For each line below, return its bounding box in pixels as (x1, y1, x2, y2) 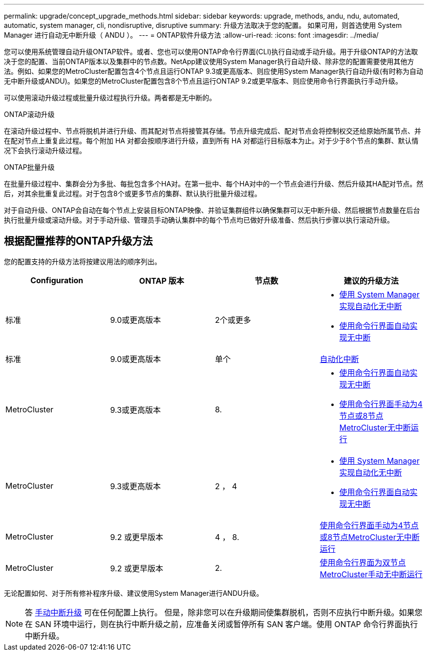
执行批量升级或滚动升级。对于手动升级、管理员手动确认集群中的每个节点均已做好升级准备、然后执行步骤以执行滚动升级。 (4, 216, 394, 224)
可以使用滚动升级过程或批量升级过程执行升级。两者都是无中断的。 (4, 93, 216, 102)
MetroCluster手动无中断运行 (320, 569, 423, 579)
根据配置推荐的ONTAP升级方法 (4, 235, 153, 248)
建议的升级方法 (343, 275, 399, 286)
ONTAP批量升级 (4, 163, 55, 171)
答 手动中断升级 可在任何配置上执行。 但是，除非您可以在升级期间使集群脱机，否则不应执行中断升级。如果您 (25, 607, 423, 617)
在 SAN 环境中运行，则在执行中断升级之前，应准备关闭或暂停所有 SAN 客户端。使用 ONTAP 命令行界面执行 (25, 619, 418, 629)
